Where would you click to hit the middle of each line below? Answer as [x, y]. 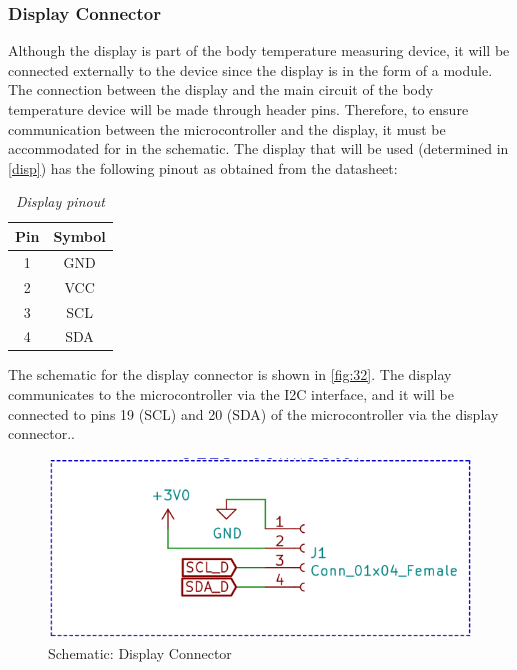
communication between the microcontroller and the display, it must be [227, 128]
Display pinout [60, 201]
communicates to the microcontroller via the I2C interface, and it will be [231, 394]
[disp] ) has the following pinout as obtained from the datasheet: [203, 167]
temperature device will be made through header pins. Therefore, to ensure [238, 109]
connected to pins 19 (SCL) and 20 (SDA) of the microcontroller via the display [253, 413]
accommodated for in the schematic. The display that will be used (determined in [258, 148]
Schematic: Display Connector [140, 652]
